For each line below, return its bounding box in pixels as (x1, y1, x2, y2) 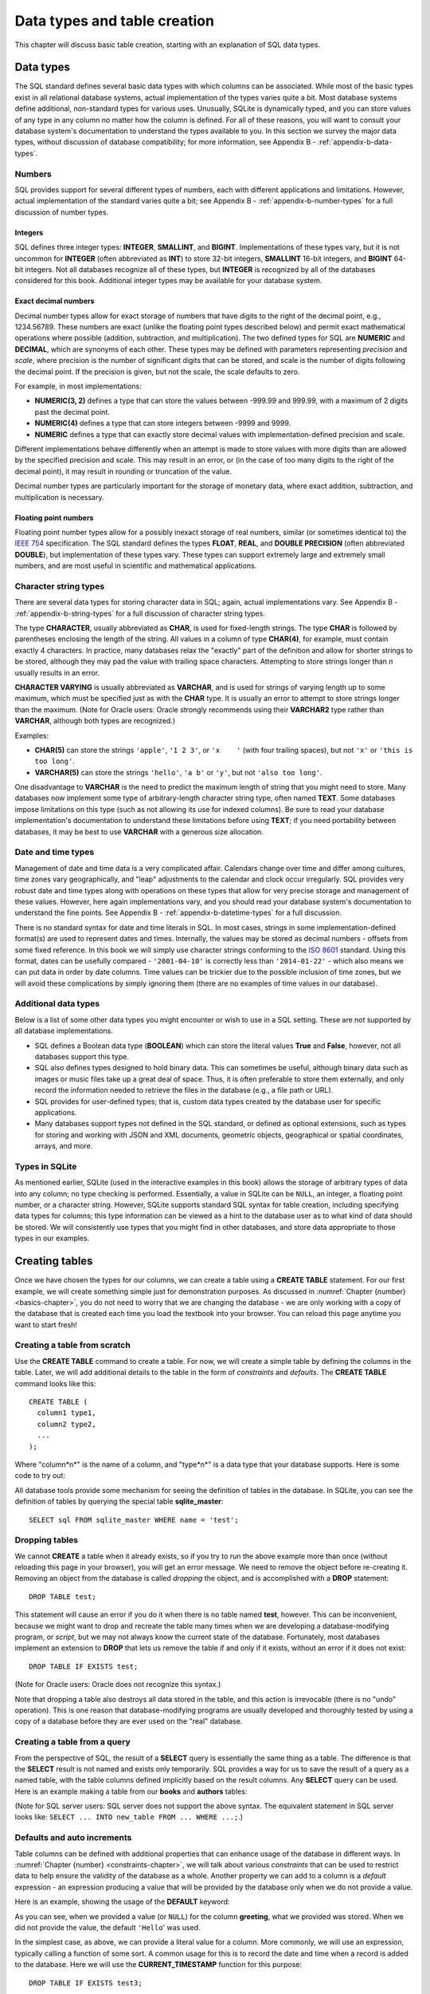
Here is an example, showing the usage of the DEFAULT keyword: (14, 1897, 230, 1906)
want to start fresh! (14, 1320, 77, 1330)
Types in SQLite (14, 1161, 77, 1172)
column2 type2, (37, 1420, 96, 1429)
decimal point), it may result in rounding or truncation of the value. (14, 467, 233, 476)
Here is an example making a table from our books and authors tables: (14, 1787, 248, 1796)
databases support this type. (34, 1052, 129, 1062)
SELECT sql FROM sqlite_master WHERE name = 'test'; (29, 1515, 239, 1524)
